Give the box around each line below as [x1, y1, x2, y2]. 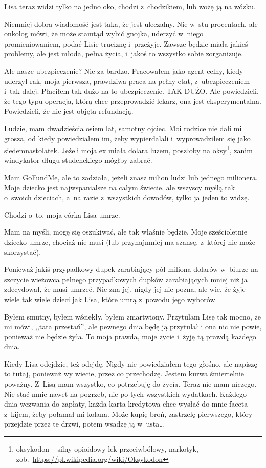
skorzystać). [4, 246, 41, 257]
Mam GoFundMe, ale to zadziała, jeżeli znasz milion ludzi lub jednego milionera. [4, 172, 258, 182]
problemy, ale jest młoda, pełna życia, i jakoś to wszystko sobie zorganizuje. [4, 48, 243, 59]
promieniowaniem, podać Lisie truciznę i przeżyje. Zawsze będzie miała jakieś [4, 38, 248, 49]
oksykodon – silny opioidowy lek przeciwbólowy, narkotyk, [16, 443, 198, 454]
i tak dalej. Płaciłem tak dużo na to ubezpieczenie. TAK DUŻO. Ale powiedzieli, [4, 86, 259, 96]
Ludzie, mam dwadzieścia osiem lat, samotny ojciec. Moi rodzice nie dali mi [4, 122, 242, 133]
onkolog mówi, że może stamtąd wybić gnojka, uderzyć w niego [4, 28, 204, 39]
